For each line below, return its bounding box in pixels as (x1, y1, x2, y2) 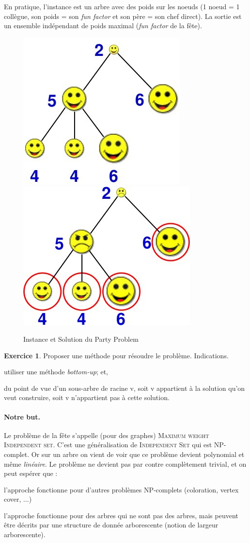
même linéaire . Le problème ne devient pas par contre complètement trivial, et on (4, 458, 247, 469)
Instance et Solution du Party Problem (23, 333, 139, 344)
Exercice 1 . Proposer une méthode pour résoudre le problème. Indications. (4, 350, 229, 360)
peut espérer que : (4, 468, 58, 478)
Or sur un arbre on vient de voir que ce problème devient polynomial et (31, 449, 245, 459)
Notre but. (4, 411, 40, 421)
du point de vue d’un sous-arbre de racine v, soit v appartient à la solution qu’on (4, 383, 245, 393)
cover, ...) (4, 494, 32, 504)
